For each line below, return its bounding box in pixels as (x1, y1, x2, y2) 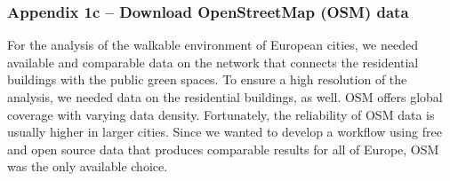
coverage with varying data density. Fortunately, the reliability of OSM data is (7, 105, 435, 123)
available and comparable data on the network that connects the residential (7, 52, 419, 71)
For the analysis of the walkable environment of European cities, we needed (7, 35, 418, 54)
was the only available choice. (7, 157, 168, 176)
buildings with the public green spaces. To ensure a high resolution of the (7, 70, 407, 89)
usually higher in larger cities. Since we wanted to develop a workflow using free (7, 122, 442, 141)
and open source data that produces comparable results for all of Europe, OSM (7, 139, 439, 158)
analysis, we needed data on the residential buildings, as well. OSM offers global (7, 88, 443, 106)
